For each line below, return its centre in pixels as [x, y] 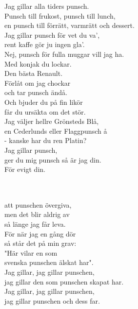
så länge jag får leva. [35, 224]
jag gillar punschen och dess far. [52, 300]
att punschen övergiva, [38, 204]
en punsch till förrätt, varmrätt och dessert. [69, 25]
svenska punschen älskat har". [49, 262]
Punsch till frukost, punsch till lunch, [60, 15]
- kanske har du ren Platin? [46, 140]
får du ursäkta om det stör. [45, 111]
